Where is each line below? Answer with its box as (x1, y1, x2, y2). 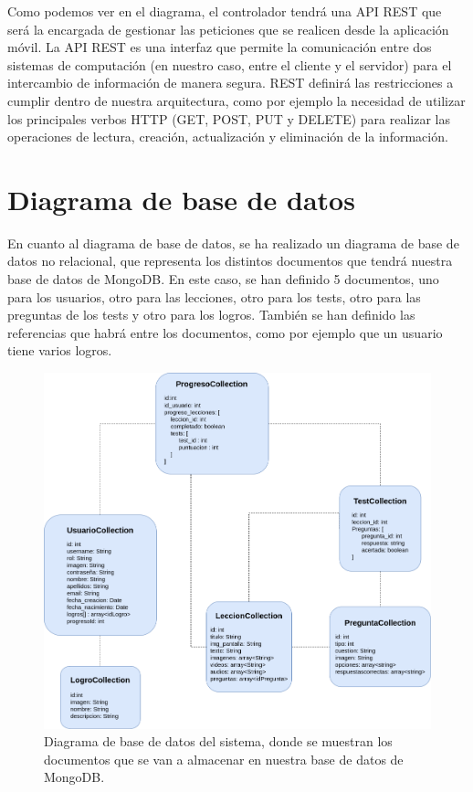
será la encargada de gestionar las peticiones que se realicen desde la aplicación (7, 19, 449, 38)
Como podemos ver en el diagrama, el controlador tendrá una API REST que (7, 2, 442, 20)
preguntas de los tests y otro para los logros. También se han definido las (7, 305, 415, 324)
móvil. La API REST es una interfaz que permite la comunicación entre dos (7, 37, 432, 57)
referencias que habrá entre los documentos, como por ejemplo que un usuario (7, 322, 443, 342)
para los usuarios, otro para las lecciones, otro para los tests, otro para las (7, 287, 421, 306)
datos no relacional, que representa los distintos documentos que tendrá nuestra (7, 251, 453, 270)
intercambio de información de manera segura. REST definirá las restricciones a (7, 73, 454, 92)
